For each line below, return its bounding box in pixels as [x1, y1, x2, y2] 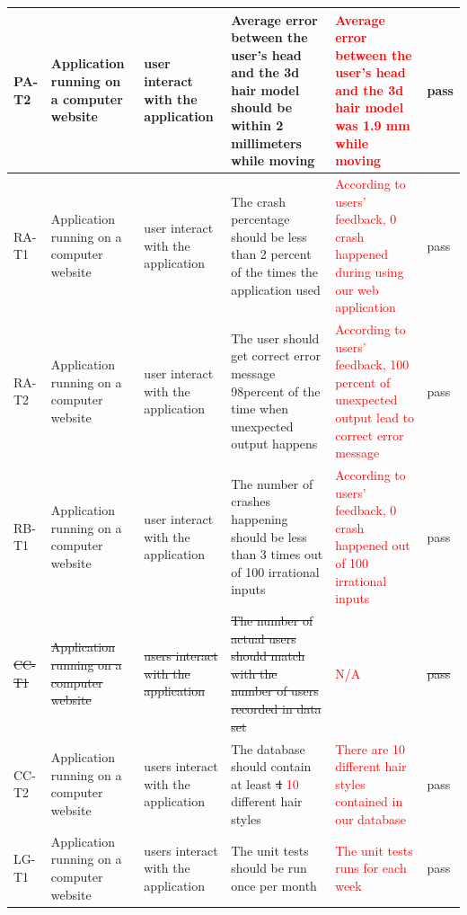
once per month [231, 875, 317, 894]
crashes [231, 492, 270, 511]
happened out [335, 536, 410, 555]
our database [335, 809, 406, 828]
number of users [231, 681, 319, 700]
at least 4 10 [231, 774, 299, 793]
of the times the [231, 262, 319, 281]
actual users [231, 628, 296, 647]
